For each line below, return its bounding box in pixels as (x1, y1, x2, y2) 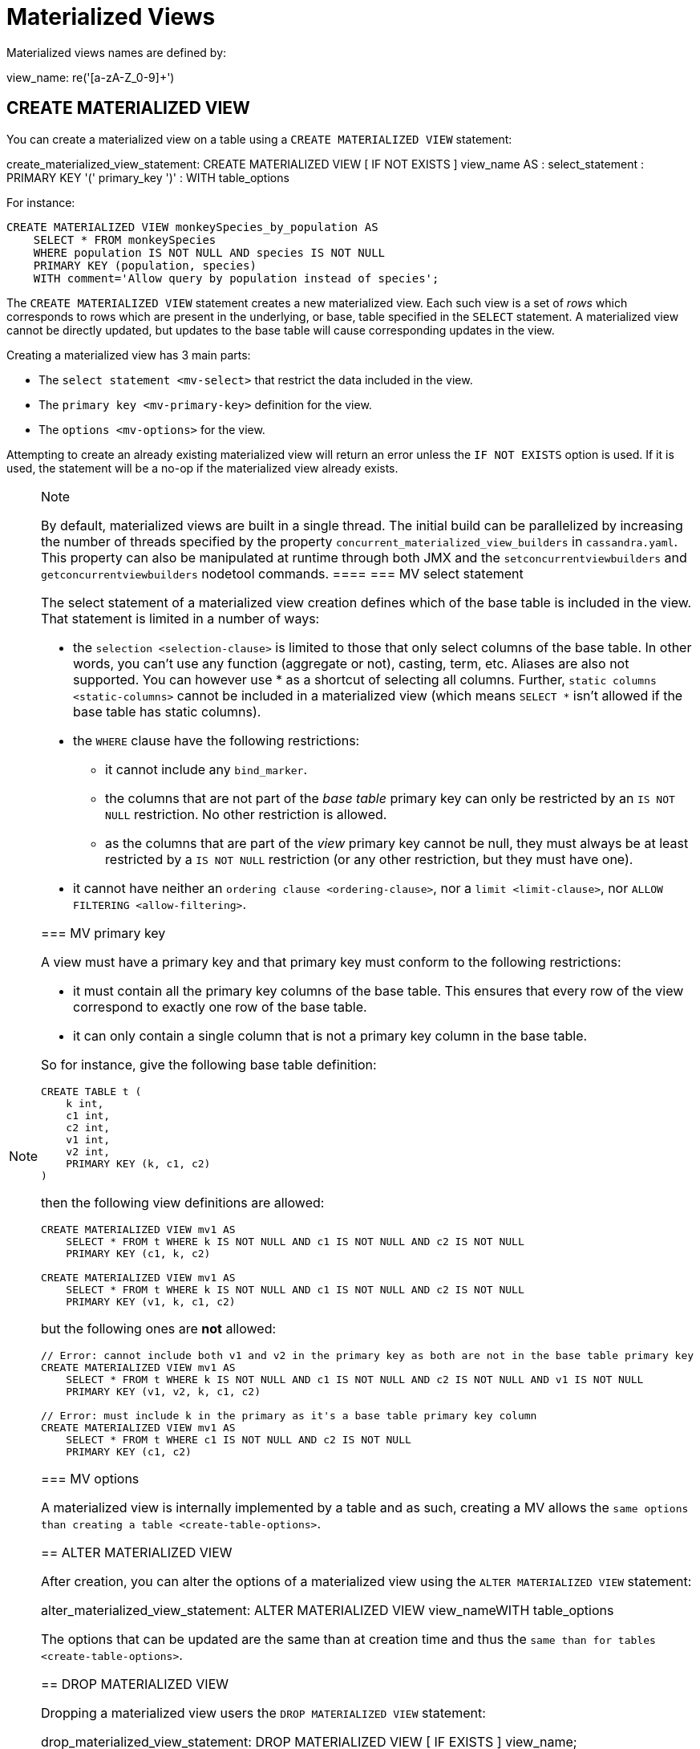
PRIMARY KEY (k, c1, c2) (66, 1157, 211, 1170)
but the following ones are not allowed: (41, 1320, 277, 1337)
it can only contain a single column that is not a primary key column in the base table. (73, 1027, 588, 1044)
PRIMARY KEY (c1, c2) (66, 1445, 192, 1458)
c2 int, (66, 1121, 111, 1134)
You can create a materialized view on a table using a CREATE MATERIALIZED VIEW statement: (6, 132, 512, 146)
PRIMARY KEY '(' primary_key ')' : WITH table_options (6, 170, 289, 185)
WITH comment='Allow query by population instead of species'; (33, 271, 439, 285)
